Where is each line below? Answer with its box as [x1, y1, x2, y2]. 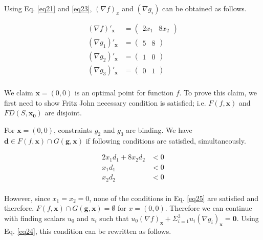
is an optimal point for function [74, 87, 174, 98]
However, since [4, 192, 50, 203]
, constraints [54, 124, 93, 135]
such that [99, 213, 129, 223]
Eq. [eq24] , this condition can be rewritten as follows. [4, 225, 171, 236]
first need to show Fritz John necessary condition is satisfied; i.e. [4, 97, 206, 108]
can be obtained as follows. [162, 3, 247, 13]
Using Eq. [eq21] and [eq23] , [4, 3, 92, 13]
